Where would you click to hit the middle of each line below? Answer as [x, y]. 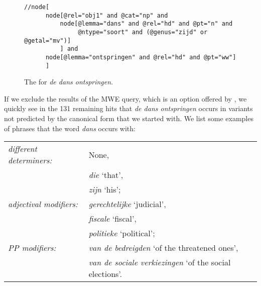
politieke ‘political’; [122, 233]
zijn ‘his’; [105, 189]
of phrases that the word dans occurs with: [70, 128]
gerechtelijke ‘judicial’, [127, 204]
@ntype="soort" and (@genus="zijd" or [143, 32]
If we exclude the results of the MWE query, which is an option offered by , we [125, 98]
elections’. [105, 274]
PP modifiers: [32, 248]
